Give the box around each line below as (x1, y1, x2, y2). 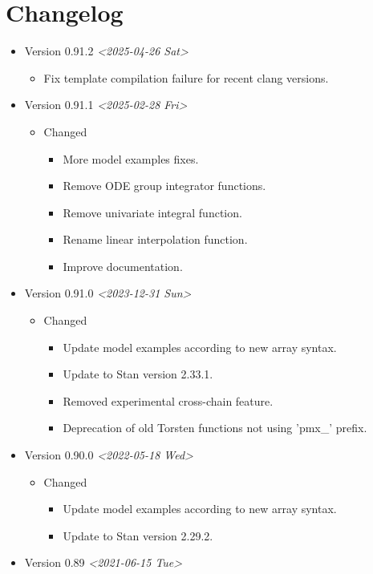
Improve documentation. (63, 257, 183, 274)
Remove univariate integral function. (63, 204, 242, 220)
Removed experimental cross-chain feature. (63, 392, 274, 409)
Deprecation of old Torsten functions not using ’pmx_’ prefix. (63, 419, 367, 436)
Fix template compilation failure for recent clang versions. (43, 69, 329, 86)
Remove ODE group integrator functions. (63, 177, 266, 194)
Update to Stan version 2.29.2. (63, 527, 213, 544)
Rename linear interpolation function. (63, 231, 248, 248)
